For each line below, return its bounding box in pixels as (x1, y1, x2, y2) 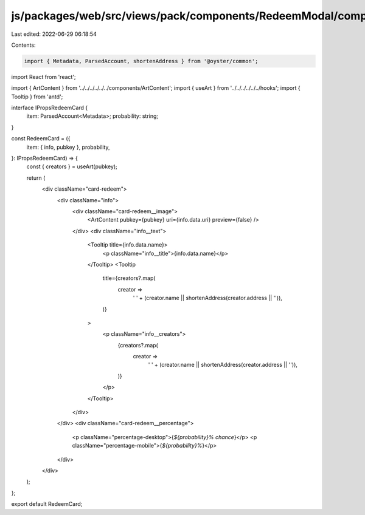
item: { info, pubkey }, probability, (26, 143, 110, 151)
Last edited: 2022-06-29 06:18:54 (11, 30, 97, 38)
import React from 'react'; (11, 73, 76, 80)
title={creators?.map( (102, 275, 156, 282)
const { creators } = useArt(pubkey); (26, 163, 118, 170)
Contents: (11, 41, 36, 49)
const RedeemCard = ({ (11, 135, 71, 142)
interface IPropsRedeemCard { (11, 104, 88, 112)
